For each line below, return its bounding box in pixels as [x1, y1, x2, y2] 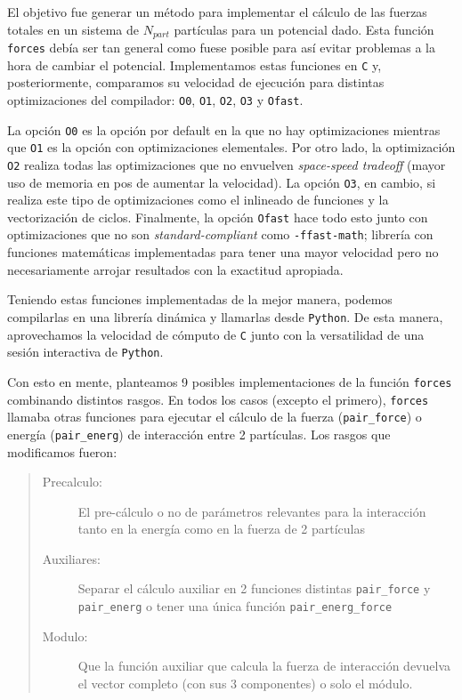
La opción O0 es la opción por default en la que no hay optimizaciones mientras [7, 120, 441, 139]
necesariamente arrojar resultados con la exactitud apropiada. [7, 260, 344, 278]
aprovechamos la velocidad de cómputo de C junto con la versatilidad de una [7, 325, 425, 343]
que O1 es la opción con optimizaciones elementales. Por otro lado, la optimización [7, 138, 456, 157]
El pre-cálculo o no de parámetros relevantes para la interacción [77, 502, 426, 520]
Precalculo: [42, 472, 102, 491]
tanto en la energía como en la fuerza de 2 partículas [77, 519, 365, 538]
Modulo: [42, 626, 88, 645]
